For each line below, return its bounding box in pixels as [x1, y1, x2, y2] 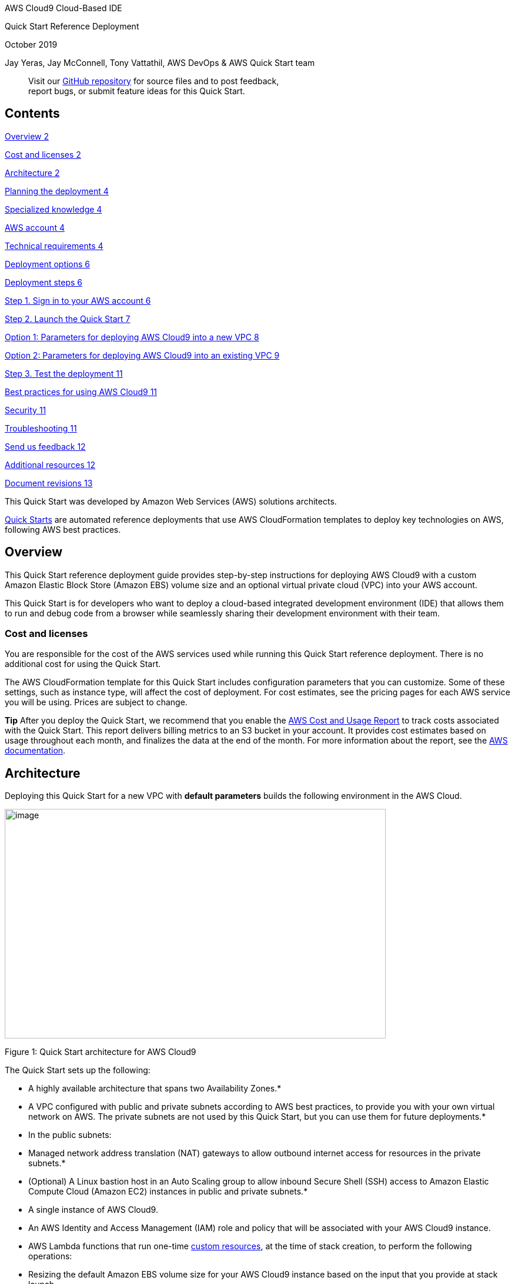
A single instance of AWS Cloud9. [28, 1205, 158, 1215]
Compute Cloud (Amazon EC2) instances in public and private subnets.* [28, 1186, 308, 1197]
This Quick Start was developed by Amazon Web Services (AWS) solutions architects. [5, 496, 337, 506]
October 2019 [5, 39, 58, 49]
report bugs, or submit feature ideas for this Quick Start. [28, 86, 245, 96]
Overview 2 [5, 131, 49, 141]
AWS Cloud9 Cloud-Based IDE [5, 3, 122, 13]
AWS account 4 [5, 222, 65, 233]
